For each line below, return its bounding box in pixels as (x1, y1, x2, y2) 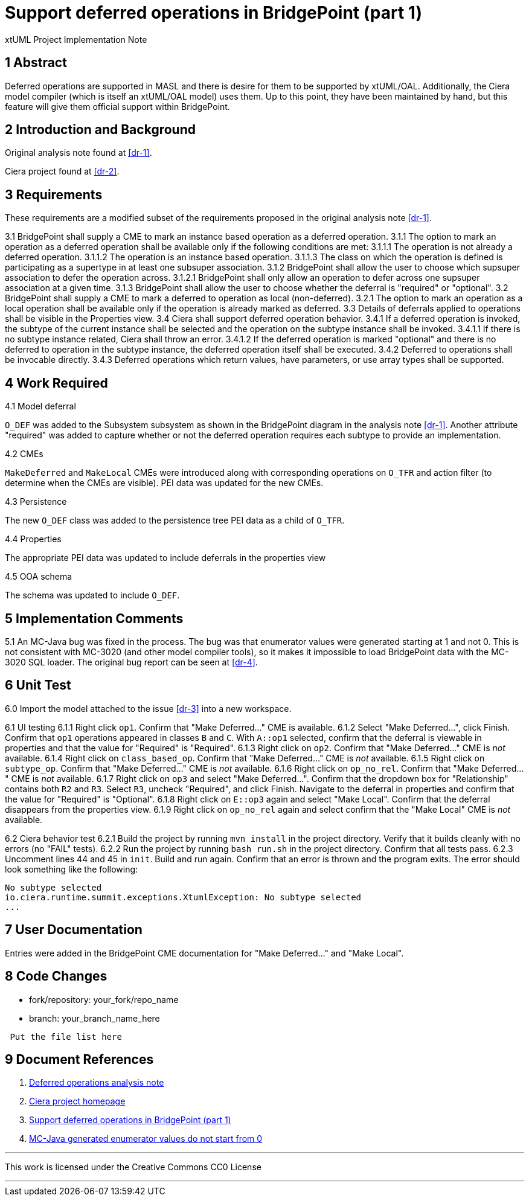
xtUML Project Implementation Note (5, 34, 147, 45)
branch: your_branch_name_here (29, 1013, 160, 1023)
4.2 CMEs (5, 449, 43, 460)
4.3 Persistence (5, 496, 67, 507)
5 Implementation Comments (5, 610, 184, 626)
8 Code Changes (5, 969, 107, 984)
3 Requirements (5, 187, 103, 202)
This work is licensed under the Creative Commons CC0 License (5, 1162, 261, 1173)
